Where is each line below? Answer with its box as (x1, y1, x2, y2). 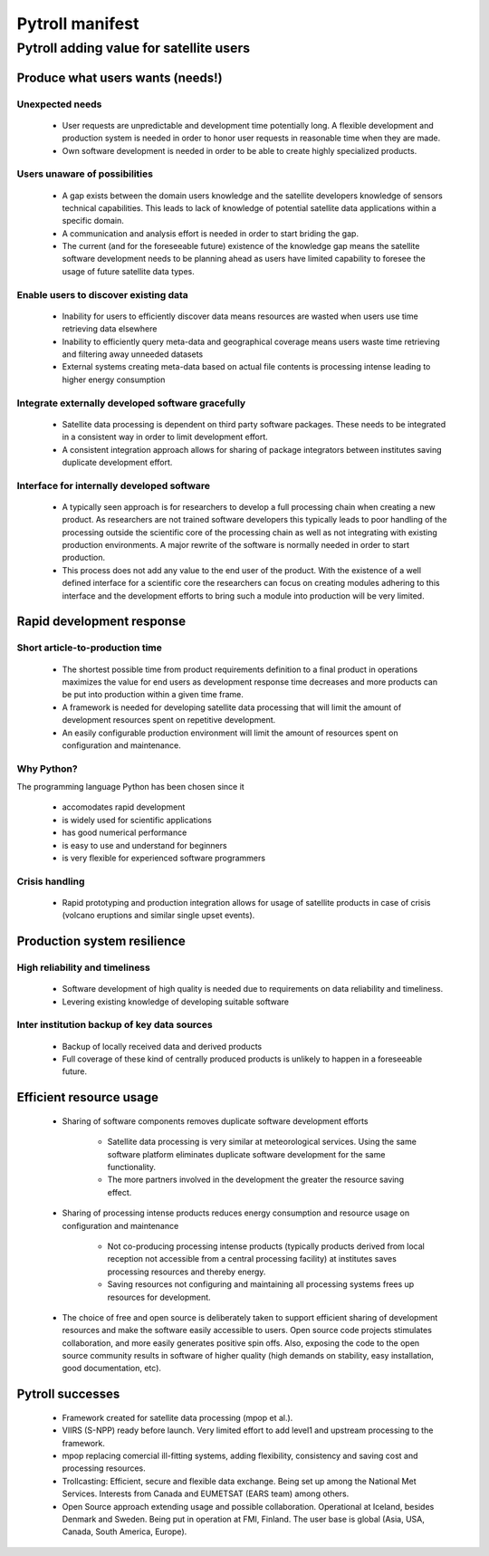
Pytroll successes (16, 1387, 120, 1402)
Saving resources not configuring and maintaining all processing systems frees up (107, 1279, 415, 1290)
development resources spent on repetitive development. (62, 715, 276, 725)
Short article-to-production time (16, 641, 162, 654)
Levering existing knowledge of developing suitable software (62, 996, 290, 1007)
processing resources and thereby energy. (107, 1266, 266, 1277)
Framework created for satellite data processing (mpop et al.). (62, 1412, 293, 1423)
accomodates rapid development (62, 802, 186, 812)
